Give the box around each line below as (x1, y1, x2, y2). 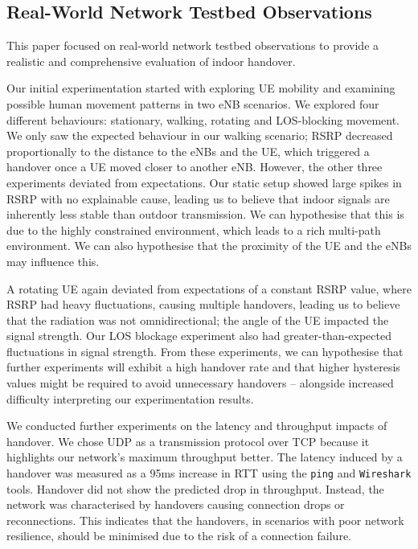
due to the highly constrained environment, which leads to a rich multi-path (6, 221, 381, 238)
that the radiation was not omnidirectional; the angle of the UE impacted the (6, 311, 389, 328)
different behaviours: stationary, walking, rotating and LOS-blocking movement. (6, 111, 400, 128)
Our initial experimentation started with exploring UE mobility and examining (6, 80, 395, 96)
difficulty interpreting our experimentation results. (6, 390, 254, 407)
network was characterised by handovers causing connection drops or (6, 496, 345, 513)
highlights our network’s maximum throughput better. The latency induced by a (6, 449, 403, 465)
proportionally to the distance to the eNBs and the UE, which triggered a (6, 142, 370, 159)
